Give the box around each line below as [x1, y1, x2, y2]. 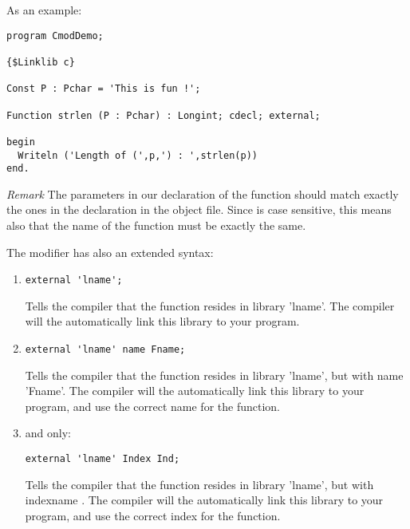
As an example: [6, 2, 82, 18]
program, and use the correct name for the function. [25, 397, 280, 414]
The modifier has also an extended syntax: [6, 243, 214, 260]
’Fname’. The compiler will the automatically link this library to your [25, 382, 365, 399]
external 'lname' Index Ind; [25, 453, 180, 465]
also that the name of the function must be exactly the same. [6, 217, 306, 233]
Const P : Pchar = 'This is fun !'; [6, 83, 201, 95]
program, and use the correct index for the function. [25, 507, 281, 523]
